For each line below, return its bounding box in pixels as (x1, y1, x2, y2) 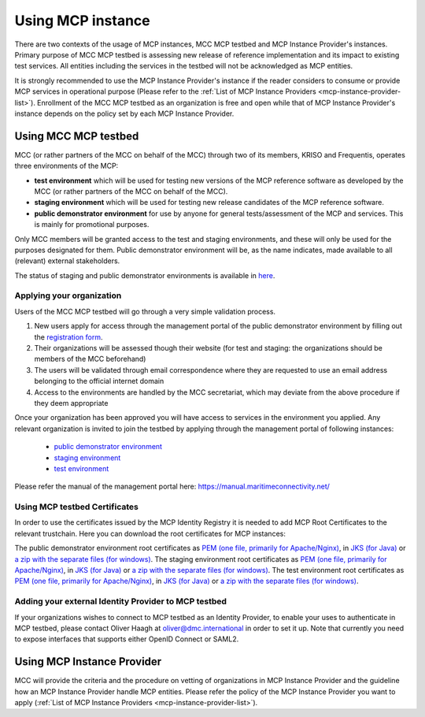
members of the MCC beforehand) (34, 355, 146, 364)
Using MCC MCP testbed (14, 129, 139, 143)
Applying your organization (14, 290, 122, 301)
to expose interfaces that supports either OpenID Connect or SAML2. (14, 634, 239, 644)
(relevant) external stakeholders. (14, 256, 120, 266)
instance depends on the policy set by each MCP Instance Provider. (14, 109, 235, 118)
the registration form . (34, 332, 103, 342)
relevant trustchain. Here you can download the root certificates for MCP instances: (14, 529, 286, 538)
